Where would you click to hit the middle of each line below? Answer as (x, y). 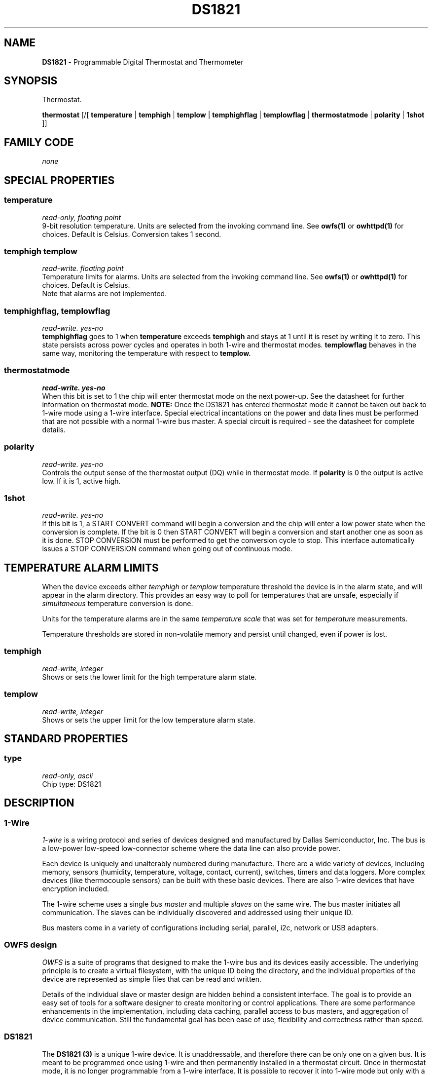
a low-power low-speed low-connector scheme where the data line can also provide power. (191, 848)
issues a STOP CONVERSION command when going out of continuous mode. (167, 549)
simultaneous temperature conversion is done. (118, 604)
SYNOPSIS (31, 81)
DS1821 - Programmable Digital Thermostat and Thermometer (143, 62)
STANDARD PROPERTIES (66, 739)
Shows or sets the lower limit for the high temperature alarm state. (149, 677)
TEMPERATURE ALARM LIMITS (81, 568)
